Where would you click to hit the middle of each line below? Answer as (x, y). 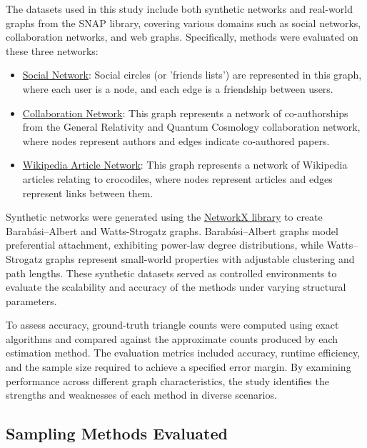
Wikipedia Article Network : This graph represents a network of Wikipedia (185, 165)
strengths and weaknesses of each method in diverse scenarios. (141, 395)
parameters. (31, 300)
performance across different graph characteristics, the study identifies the (167, 380)
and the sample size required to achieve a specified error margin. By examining (179, 367)
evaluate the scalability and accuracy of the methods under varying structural (176, 287)
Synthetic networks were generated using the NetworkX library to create (164, 217)
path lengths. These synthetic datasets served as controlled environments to (171, 273)
